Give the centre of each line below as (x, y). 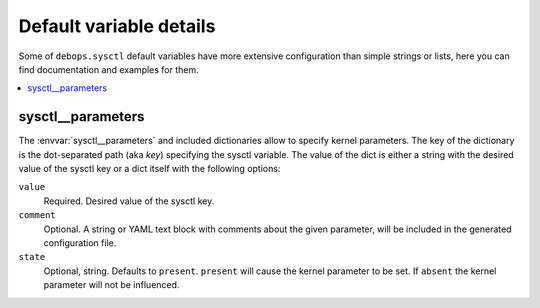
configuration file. (80, 242)
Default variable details (117, 26)
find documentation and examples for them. (108, 69)
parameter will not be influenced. (111, 285)
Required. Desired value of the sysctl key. (129, 201)
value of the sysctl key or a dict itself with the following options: (149, 169)
